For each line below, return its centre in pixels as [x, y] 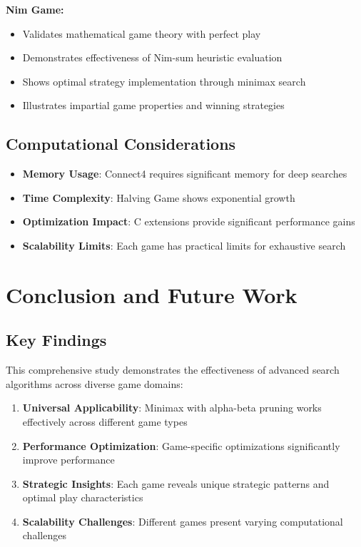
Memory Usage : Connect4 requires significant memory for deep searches [185, 174]
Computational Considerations [121, 144]
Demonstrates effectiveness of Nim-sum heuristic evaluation [152, 57]
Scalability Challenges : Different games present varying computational [183, 521]
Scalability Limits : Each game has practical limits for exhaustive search [184, 245]
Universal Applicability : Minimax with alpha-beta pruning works [172, 408]
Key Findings [56, 340]
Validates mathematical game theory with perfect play [142, 33]
